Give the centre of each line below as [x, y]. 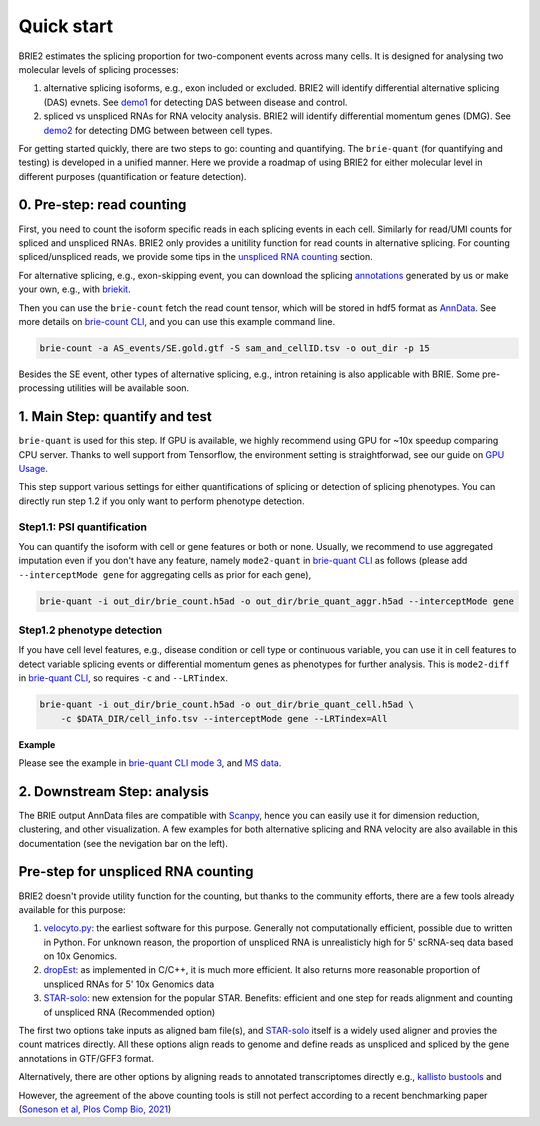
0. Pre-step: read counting [102, 205]
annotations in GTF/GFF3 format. [86, 1058]
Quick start [66, 26]
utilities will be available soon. [128, 388]
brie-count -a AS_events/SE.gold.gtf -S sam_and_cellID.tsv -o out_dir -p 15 [234, 348]
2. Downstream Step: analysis [113, 791]
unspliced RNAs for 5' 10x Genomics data [129, 984]
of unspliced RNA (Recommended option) [129, 1012]
